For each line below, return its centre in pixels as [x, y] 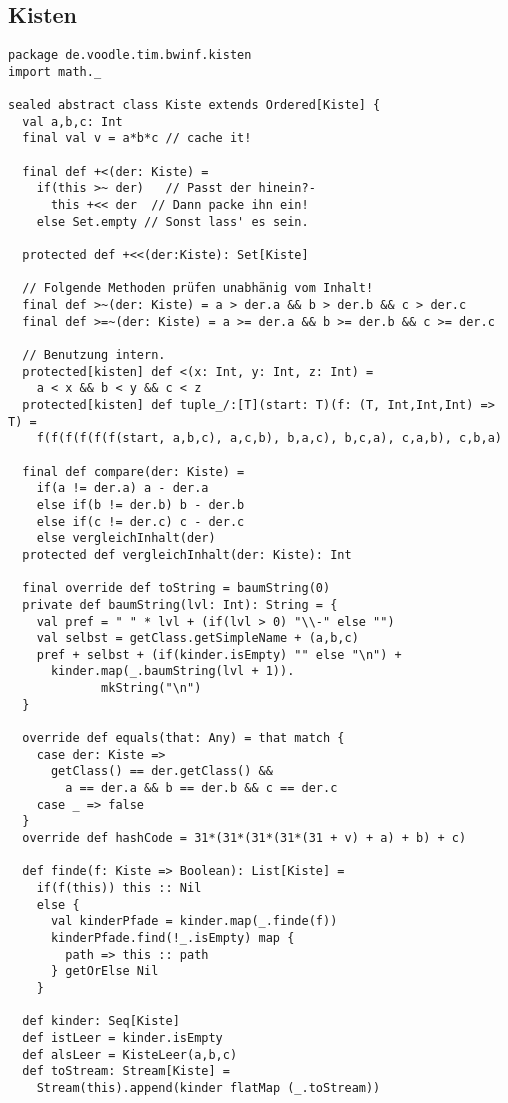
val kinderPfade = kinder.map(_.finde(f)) [194, 921]
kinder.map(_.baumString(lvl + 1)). [172, 671]
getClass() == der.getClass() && [161, 771]
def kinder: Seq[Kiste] [101, 1021]
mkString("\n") [151, 688]
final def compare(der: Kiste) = [133, 471]
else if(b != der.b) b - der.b [140, 504]
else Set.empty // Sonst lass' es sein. [172, 221]
